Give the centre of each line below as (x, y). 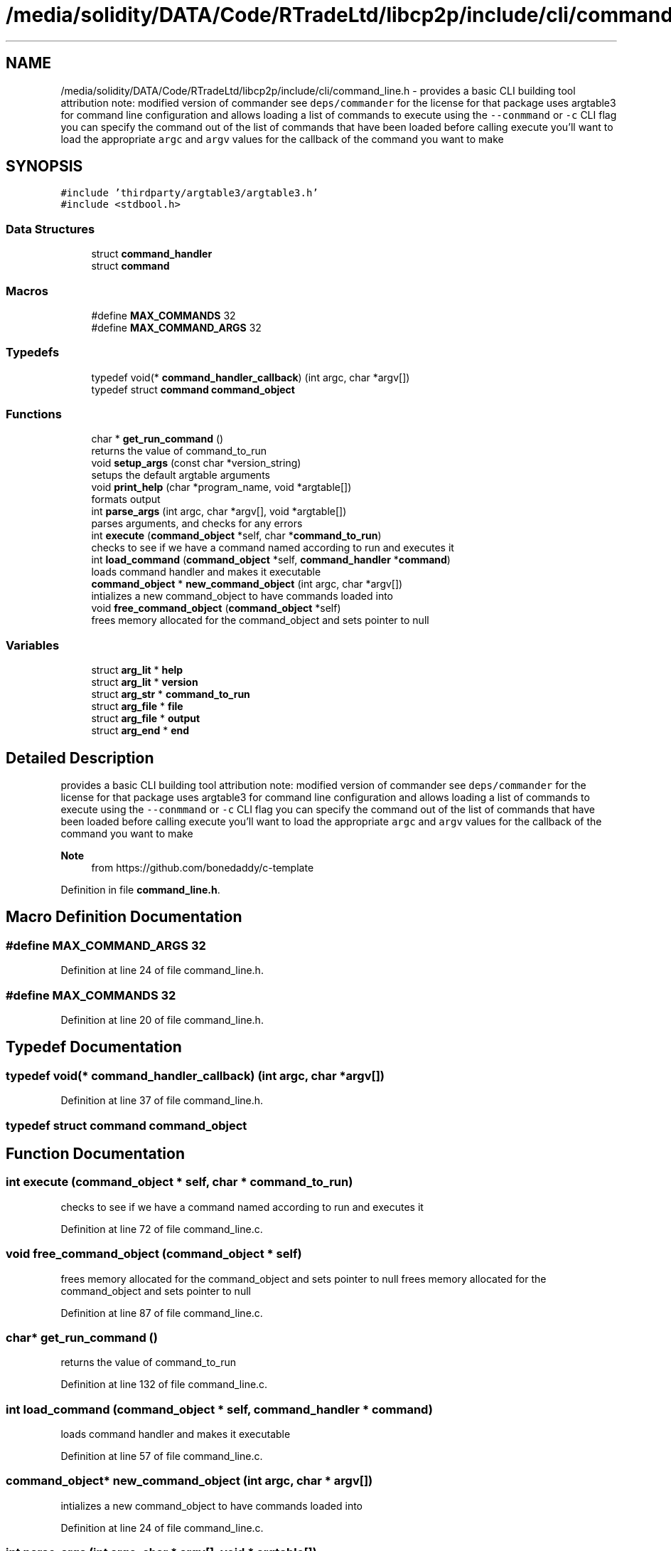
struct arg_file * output (146, 719)
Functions (34, 414)
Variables (33, 645)
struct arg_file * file (137, 706)
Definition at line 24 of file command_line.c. (162, 1528)
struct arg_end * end (140, 731)
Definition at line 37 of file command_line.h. (162, 1101)
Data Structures (50, 229)
